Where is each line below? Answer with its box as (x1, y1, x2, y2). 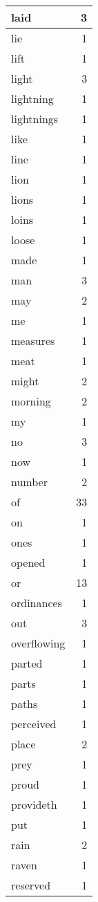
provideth (11, 796, 57, 812)
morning (11, 393, 51, 409)
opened (11, 554, 46, 570)
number (11, 474, 48, 490)
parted (11, 655, 43, 671)
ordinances (11, 595, 62, 611)
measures (11, 332, 55, 348)
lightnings (11, 111, 59, 127)
